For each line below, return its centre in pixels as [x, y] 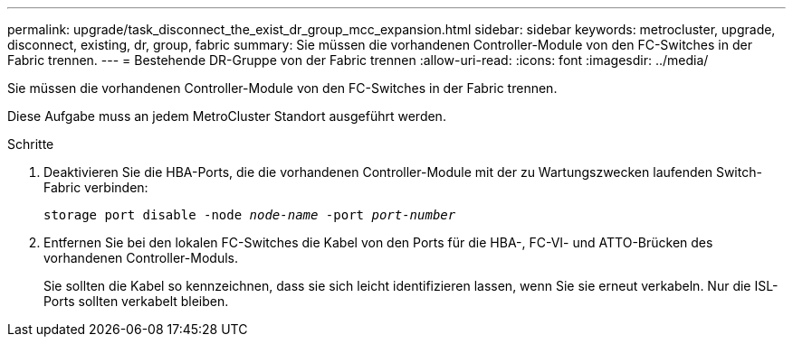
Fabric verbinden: [96, 187]
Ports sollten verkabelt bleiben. [136, 301]
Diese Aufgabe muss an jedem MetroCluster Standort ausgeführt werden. [227, 116]
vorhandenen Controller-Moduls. [141, 258]
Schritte [31, 144]
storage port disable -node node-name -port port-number [250, 215]
